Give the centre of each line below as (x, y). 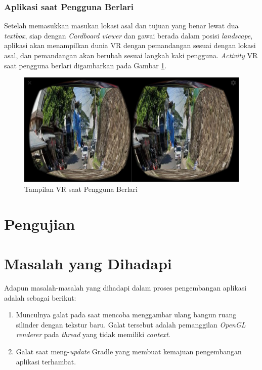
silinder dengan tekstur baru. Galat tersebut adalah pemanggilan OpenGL (131, 324)
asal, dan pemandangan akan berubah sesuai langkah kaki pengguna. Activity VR (131, 55)
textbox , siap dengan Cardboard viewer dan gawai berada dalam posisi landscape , (128, 35)
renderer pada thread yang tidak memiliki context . (93, 334)
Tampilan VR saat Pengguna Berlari (81, 189)
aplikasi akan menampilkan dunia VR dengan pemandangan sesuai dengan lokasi (130, 45)
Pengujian (40, 223)
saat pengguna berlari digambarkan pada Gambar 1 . (85, 65)
